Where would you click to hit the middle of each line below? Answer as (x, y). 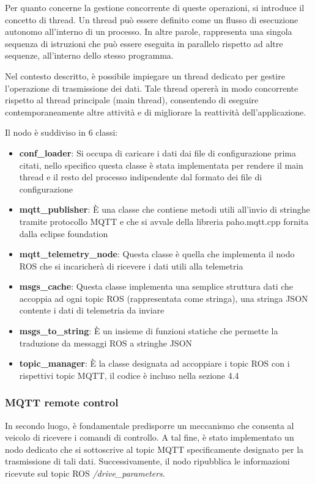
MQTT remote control (62, 402)
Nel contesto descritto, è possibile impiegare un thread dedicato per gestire (145, 75)
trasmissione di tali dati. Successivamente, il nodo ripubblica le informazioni (147, 461)
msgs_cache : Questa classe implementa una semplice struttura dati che (156, 286)
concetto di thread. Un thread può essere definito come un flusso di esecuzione (152, 19)
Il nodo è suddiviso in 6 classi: (61, 132)
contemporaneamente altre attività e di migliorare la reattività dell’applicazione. (156, 112)
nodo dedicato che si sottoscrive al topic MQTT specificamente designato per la (154, 449)
